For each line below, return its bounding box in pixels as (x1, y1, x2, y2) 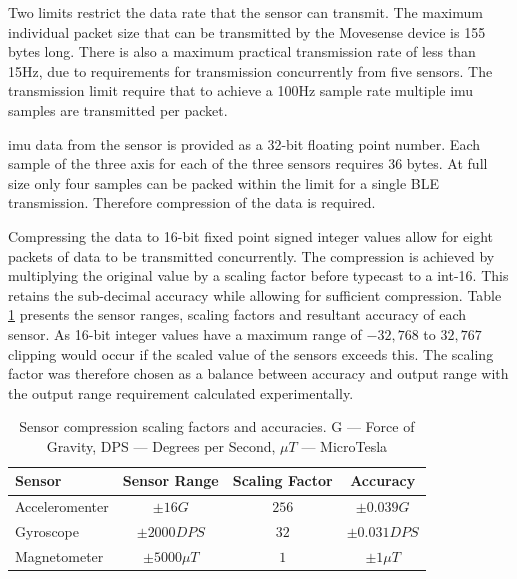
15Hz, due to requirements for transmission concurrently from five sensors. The (8, 60, 493, 81)
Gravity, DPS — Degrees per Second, (46, 435, 276, 456)
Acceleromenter (15, 496, 109, 517)
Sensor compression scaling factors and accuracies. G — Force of (19, 416, 415, 437)
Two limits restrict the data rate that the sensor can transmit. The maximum (8, 2, 483, 22)
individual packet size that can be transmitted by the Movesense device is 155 (8, 21, 486, 42)
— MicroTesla (301, 435, 388, 456)
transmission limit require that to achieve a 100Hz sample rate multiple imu (8, 80, 474, 101)
